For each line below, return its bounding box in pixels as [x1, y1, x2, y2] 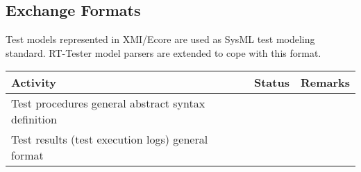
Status [253, 74, 289, 91]
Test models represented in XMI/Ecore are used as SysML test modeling [6, 32, 315, 46]
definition [11, 111, 57, 128]
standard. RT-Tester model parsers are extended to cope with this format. [6, 45, 321, 60]
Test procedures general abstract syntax [11, 95, 205, 112]
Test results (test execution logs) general [11, 131, 208, 148]
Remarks [300, 74, 350, 91]
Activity [11, 74, 56, 91]
